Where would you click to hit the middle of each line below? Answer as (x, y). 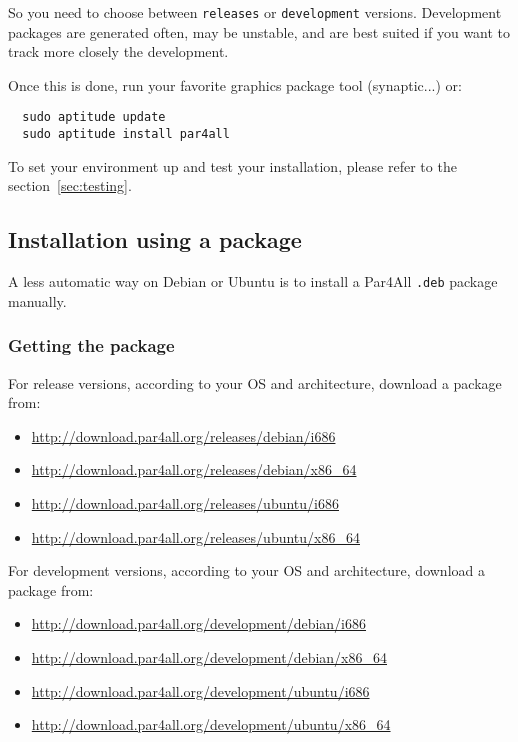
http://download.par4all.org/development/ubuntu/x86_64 (211, 724)
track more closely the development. (118, 51)
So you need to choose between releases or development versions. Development (255, 12)
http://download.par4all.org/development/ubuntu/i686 (200, 690)
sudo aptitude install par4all (126, 134)
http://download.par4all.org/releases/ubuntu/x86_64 (195, 536)
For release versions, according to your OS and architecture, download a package (255, 382)
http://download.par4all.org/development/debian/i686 (199, 623)
